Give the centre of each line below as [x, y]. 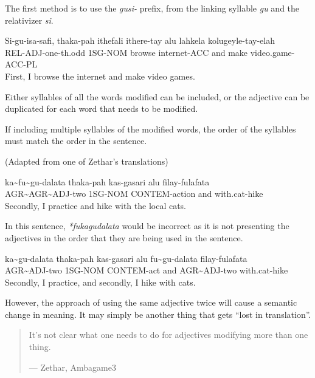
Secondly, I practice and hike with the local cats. [96, 205]
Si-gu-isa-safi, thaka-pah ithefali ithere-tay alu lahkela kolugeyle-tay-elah [140, 40]
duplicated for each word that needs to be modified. [102, 108]
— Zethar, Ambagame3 [72, 367]
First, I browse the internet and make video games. [100, 76]
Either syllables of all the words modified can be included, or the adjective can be [157, 96]
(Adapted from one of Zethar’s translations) [87, 161]
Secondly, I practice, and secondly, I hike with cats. [100, 282]
